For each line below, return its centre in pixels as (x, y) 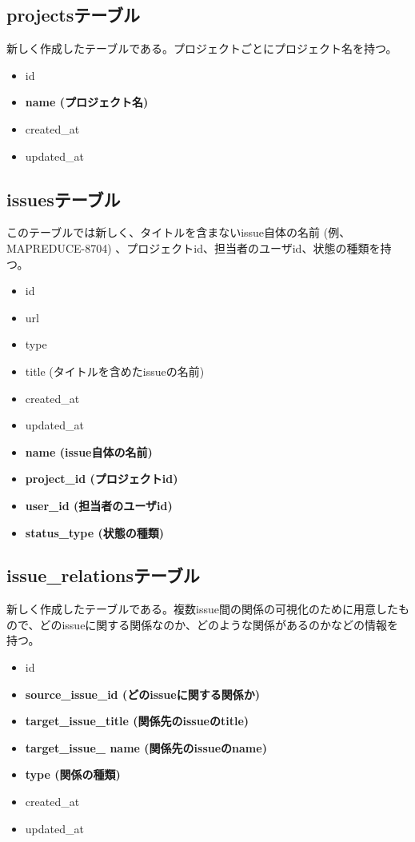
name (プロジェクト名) (87, 102)
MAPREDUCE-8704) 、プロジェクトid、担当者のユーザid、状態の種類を (194, 247)
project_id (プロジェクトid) (102, 479)
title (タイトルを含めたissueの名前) (115, 371)
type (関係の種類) (73, 774)
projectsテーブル (73, 15)
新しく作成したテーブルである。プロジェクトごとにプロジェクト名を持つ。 (202, 48)
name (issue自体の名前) (89, 451)
